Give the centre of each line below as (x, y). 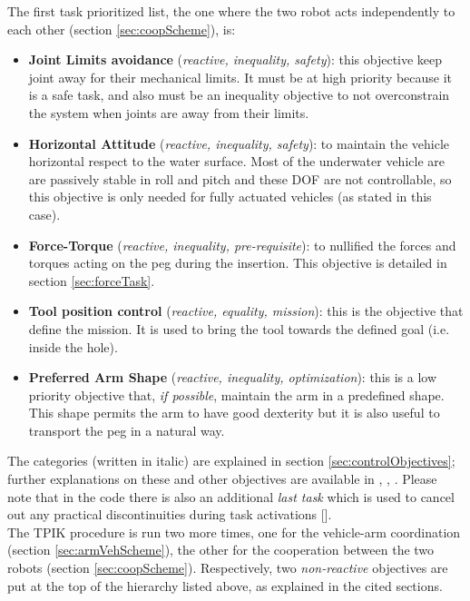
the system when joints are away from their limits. (169, 112)
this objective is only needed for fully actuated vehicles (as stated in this (230, 197)
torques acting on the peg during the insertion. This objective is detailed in (238, 263)
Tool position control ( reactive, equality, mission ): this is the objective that (246, 311)
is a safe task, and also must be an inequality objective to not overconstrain (239, 95)
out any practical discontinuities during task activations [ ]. (170, 514)
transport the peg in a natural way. (127, 430)
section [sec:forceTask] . (92, 280)
